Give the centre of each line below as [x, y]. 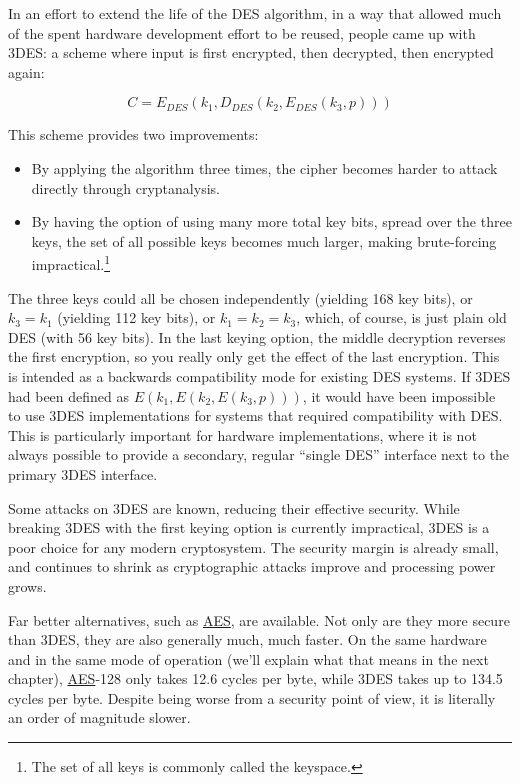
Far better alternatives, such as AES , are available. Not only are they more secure [259, 619]
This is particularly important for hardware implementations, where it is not [242, 434]
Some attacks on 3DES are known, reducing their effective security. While [234, 507]
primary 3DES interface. [83, 473]
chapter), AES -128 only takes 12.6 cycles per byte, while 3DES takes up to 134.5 [255, 678]
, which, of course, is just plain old [401, 317]
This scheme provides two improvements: [133, 134]
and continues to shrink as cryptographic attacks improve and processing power [252, 566]
